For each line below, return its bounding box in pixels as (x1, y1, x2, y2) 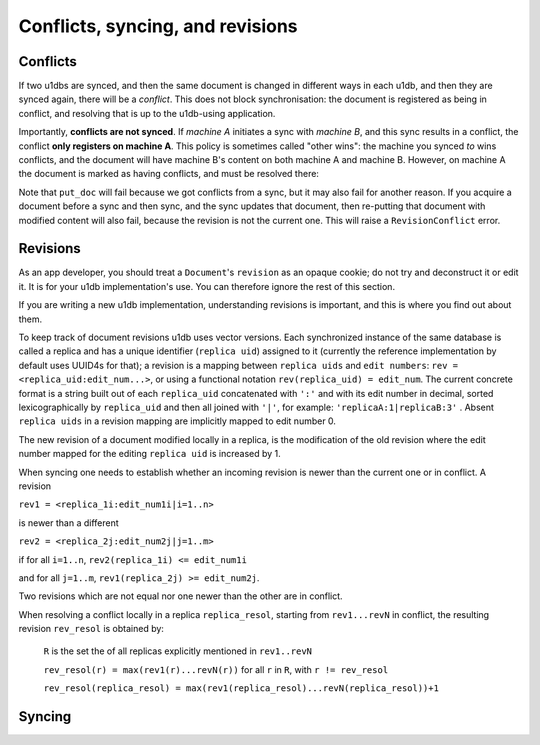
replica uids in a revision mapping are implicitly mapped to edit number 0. (18, 415, 337, 427)
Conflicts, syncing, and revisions (18, 15, 299, 37)
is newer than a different (18, 516, 119, 529)
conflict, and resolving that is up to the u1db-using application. (18, 107, 276, 119)
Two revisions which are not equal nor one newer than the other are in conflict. (18, 590, 344, 602)
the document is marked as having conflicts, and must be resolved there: (18, 168, 320, 180)
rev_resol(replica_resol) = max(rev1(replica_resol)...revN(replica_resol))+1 (43, 683, 440, 694)
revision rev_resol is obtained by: (18, 623, 165, 635)
